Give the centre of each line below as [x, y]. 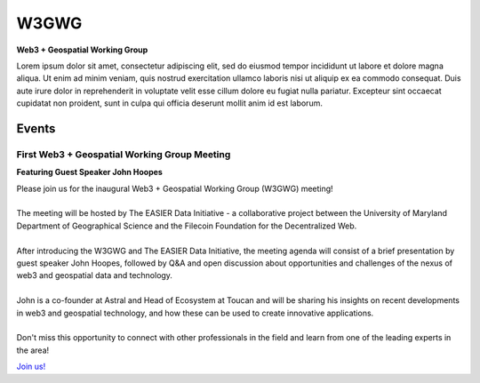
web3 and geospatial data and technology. [95, 275]
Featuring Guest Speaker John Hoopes [90, 172]
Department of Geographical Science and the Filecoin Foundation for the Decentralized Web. [187, 226]
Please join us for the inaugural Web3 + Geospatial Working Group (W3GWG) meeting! [175, 188]
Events [36, 128]
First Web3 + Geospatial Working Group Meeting [124, 154]
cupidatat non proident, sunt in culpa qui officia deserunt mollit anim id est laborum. [170, 103]
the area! [33, 350]
